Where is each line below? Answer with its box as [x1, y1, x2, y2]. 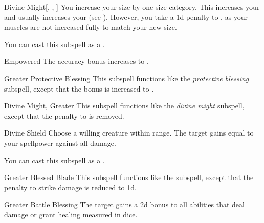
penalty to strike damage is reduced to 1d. [4, 182, 137, 192]
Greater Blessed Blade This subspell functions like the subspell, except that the [4, 172, 254, 183]
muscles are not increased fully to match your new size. [4, 21, 177, 32]
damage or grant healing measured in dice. [4, 209, 138, 219]
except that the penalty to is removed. [4, 110, 124, 121]
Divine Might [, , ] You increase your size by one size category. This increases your [4, 2, 260, 12]
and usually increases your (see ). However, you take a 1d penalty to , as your [4, 11, 248, 22]
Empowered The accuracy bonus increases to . [4, 56, 149, 66]
